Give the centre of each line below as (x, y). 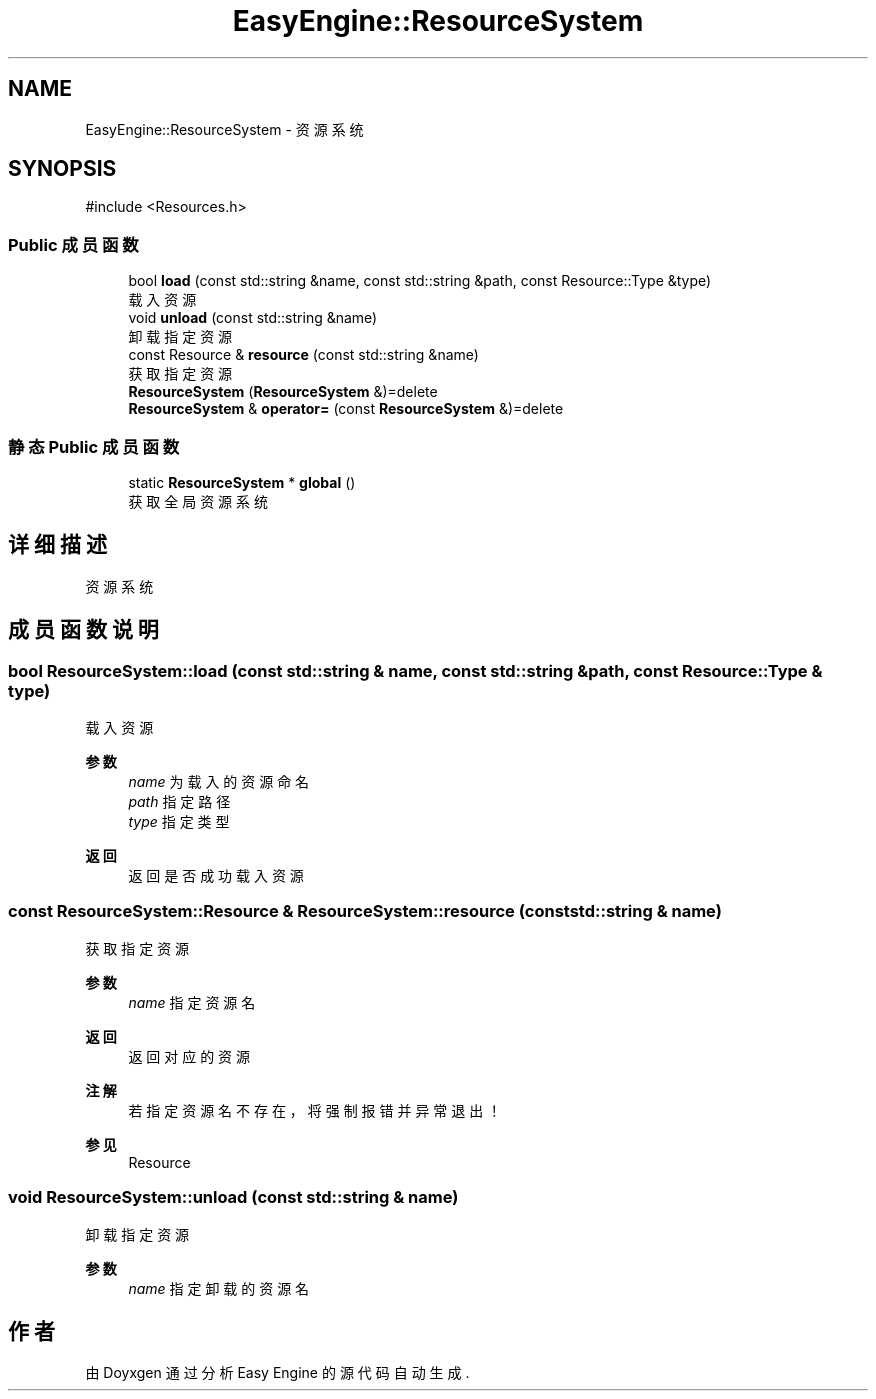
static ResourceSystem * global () (242, 482)
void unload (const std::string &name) (253, 318)
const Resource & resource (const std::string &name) (303, 355)
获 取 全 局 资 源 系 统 (198, 501)
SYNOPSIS (62, 169)
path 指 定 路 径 (179, 801)
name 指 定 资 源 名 (192, 1002)
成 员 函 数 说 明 (83, 630)
